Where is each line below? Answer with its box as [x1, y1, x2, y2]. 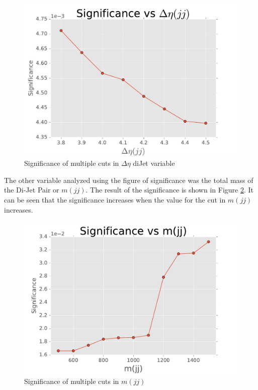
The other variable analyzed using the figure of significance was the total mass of [4, 174, 253, 185]
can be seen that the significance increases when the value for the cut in [4, 194, 226, 205]
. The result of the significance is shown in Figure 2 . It [85, 184, 254, 195]
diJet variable [133, 158, 175, 168]
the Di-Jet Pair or [4, 184, 59, 195]
